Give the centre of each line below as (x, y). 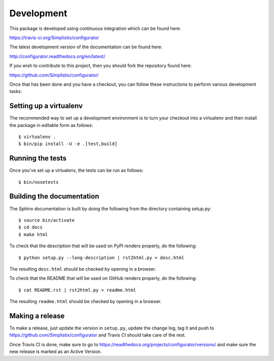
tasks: (16, 91)
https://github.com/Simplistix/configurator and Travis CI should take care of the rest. (98, 335)
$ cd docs (30, 227)
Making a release (37, 316)
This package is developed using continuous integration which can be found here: (95, 28)
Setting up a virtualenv (46, 106)
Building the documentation (54, 196)
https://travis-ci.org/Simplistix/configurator (54, 38)
